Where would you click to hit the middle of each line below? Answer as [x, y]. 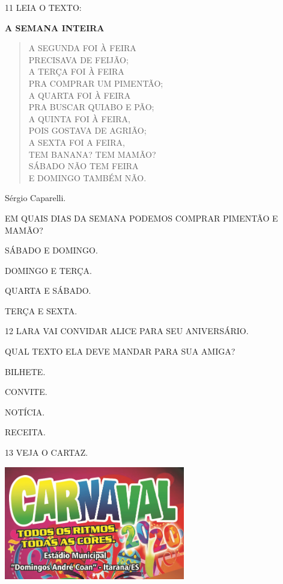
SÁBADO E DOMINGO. [51, 250]
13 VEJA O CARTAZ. [47, 452]
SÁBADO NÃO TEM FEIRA [84, 166]
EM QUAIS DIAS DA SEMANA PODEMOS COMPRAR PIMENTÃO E [141, 218]
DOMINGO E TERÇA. [48, 270]
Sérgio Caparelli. [35, 198]
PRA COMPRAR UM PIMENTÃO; [96, 83]
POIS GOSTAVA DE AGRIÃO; [87, 130]
